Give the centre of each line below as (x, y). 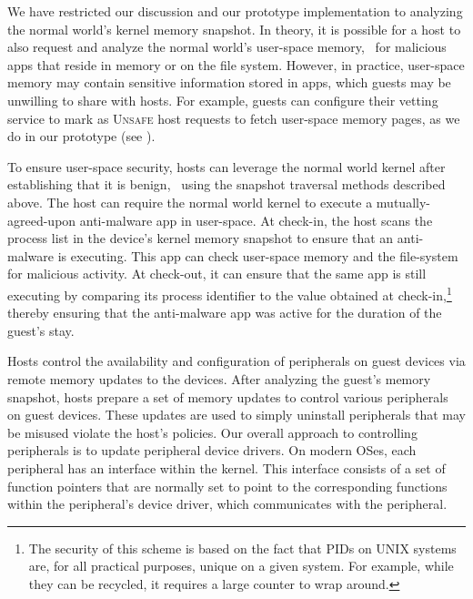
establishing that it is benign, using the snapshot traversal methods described (226, 184)
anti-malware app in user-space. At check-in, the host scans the (256, 220)
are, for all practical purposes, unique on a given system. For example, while (241, 566)
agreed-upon (42, 220)
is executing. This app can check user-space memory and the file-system (258, 255)
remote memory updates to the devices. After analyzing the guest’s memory (219, 378)
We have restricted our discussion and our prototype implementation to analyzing (235, 11)
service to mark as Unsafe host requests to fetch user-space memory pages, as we (234, 118)
